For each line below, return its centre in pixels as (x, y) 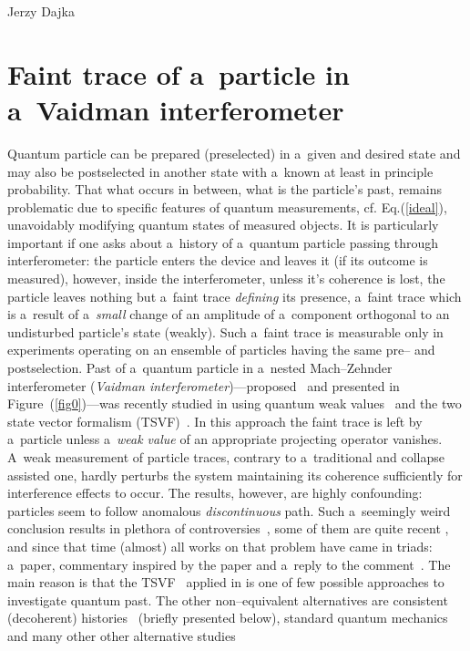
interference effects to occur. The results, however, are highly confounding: (215, 493)
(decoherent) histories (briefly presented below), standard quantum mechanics (228, 618)
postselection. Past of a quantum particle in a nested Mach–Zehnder (200, 368)
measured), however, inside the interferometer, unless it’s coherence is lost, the (226, 279)
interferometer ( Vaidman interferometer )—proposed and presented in (204, 385)
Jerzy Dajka (41, 11)
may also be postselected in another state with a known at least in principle (220, 171)
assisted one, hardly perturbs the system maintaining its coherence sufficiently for (235, 475)
